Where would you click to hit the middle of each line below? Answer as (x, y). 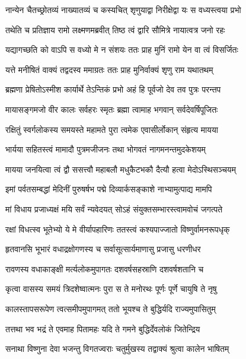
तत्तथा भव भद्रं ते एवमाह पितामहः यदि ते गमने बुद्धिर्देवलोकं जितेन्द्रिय (103, 328)
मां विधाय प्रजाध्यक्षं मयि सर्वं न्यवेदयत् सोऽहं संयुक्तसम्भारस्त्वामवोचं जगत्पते (114, 209)
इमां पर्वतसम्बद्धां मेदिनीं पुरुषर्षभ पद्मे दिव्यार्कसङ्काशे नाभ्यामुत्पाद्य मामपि (109, 189)
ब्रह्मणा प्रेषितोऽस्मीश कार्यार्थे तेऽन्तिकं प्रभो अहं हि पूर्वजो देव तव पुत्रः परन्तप (113, 89)
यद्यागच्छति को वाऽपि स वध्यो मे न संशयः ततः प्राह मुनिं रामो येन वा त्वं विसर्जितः (122, 50)
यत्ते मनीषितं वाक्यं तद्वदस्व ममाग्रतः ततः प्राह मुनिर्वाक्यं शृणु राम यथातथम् (109, 69)
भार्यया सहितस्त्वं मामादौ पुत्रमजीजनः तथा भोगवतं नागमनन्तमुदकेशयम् (106, 149)
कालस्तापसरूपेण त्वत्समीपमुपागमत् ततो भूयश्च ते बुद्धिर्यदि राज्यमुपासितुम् (111, 308)
